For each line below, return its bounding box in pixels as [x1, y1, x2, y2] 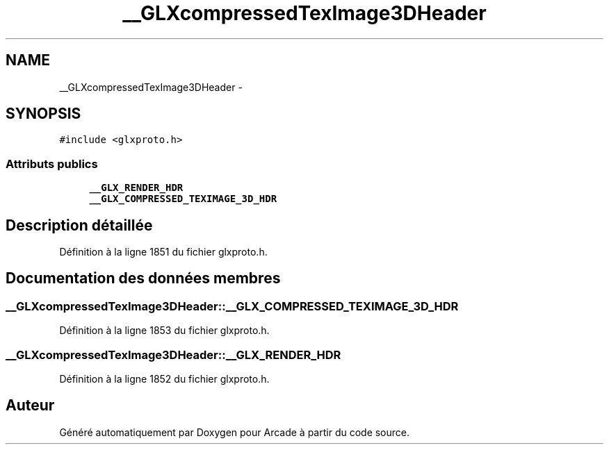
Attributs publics [6, 156, 98, 171]
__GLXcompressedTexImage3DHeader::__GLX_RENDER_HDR [6, 347, 341, 362]
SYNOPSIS [6, 105, 81, 123]
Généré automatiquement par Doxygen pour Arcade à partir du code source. [59, 426, 410, 438]
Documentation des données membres [6, 269, 281, 287]
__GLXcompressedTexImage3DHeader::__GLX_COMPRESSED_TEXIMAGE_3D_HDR [6, 299, 459, 313]
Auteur [6, 397, 55, 415]
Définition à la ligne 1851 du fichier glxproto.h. [59, 246, 268, 258]
